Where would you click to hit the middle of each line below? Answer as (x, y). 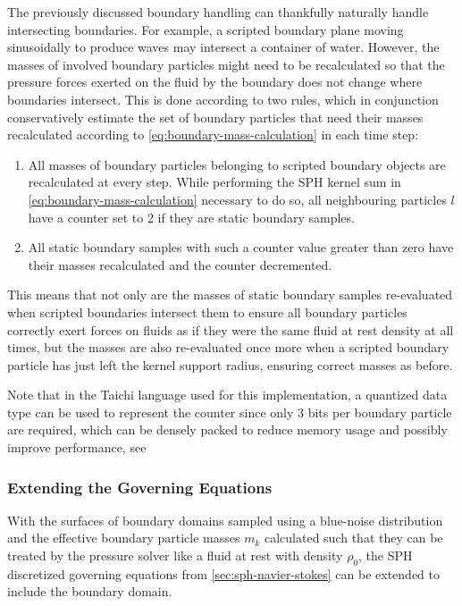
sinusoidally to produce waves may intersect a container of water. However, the (223, 47)
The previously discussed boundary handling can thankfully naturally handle (218, 12)
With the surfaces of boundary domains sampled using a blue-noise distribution (225, 520)
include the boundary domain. (90, 591)
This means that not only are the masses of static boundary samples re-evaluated (230, 295)
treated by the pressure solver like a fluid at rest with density (175, 555)
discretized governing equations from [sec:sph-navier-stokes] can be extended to (223, 573)
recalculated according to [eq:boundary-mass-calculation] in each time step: (213, 135)
